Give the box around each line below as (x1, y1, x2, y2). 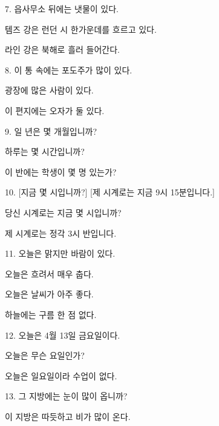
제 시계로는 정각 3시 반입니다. (5, 226, 117, 239)
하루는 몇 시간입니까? (5, 145, 85, 158)
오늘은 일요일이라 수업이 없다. (5, 369, 117, 382)
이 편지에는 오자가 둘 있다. (5, 104, 105, 117)
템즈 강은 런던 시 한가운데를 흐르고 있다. (5, 22, 157, 35)
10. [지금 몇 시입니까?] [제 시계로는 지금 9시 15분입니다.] (5, 186, 215, 198)
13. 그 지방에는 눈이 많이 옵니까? (5, 390, 128, 402)
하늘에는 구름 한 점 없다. (5, 308, 97, 320)
